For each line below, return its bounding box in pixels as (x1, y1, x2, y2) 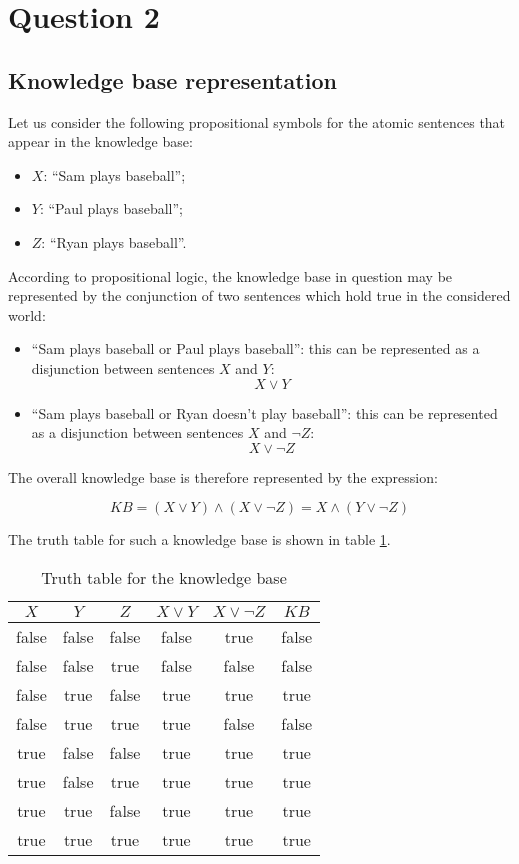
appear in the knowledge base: (8, 131, 193, 152)
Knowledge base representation (8, 64, 337, 95)
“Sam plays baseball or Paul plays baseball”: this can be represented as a (31, 338, 480, 359)
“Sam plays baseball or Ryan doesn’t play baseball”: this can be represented (31, 402, 498, 423)
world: (8, 304, 46, 325)
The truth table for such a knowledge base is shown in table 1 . (8, 529, 391, 550)
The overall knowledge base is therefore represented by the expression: (8, 466, 438, 487)
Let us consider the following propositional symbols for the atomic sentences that (8, 111, 506, 132)
